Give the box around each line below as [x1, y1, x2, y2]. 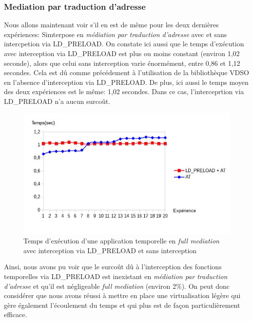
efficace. [4, 309, 27, 320]
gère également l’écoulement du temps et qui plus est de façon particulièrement [4, 300, 240, 310]
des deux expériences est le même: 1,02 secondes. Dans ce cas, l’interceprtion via [4, 86, 244, 97]
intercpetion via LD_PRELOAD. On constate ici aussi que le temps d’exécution [4, 39, 244, 49]
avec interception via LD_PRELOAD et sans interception [23, 245, 197, 255]
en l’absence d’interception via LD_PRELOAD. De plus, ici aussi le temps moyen [4, 77, 249, 87]
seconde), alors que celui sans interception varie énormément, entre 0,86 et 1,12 [4, 58, 240, 68]
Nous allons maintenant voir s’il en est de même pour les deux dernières [4, 20, 219, 30]
